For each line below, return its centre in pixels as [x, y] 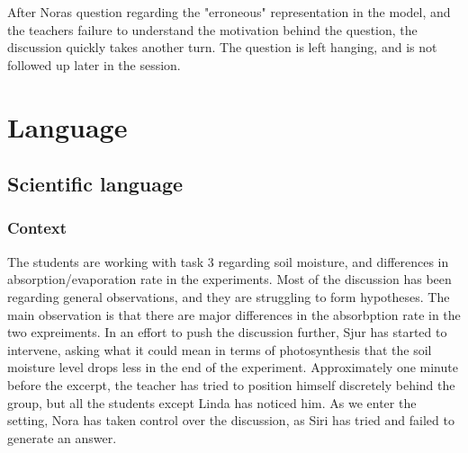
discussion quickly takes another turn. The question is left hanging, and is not [222, 47]
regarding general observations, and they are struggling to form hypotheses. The [229, 296]
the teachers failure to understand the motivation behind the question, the [212, 29]
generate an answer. [62, 437]
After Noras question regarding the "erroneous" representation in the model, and [229, 12]
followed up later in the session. [94, 64]
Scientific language [95, 184]
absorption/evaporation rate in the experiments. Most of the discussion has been [229, 279]
